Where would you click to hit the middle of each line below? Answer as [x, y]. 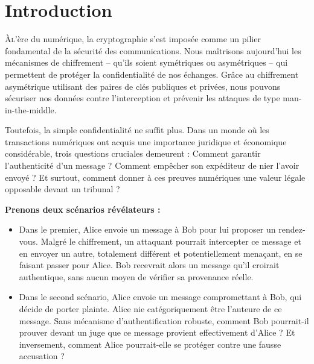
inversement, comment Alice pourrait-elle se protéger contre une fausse [150, 344]
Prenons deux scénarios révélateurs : [83, 209]
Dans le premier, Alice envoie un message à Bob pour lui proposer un [147, 229]
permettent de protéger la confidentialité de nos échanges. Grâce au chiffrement [152, 74]
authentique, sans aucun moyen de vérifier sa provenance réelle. [136, 276]
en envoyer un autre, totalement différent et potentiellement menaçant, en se [161, 253]
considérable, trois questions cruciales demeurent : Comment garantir [133, 153]
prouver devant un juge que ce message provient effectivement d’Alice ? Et [157, 332]
